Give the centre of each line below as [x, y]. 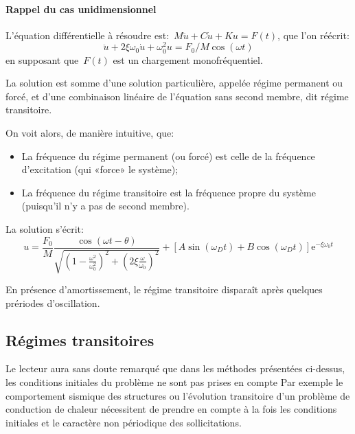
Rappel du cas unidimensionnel [81, 9]
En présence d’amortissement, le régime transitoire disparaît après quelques [164, 289]
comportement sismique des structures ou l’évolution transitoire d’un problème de [178, 395]
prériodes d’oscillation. [53, 302]
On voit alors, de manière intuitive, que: [90, 133]
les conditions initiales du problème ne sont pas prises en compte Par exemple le [174, 382]
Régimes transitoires [80, 340]
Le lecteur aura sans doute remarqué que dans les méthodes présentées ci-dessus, [175, 368]
